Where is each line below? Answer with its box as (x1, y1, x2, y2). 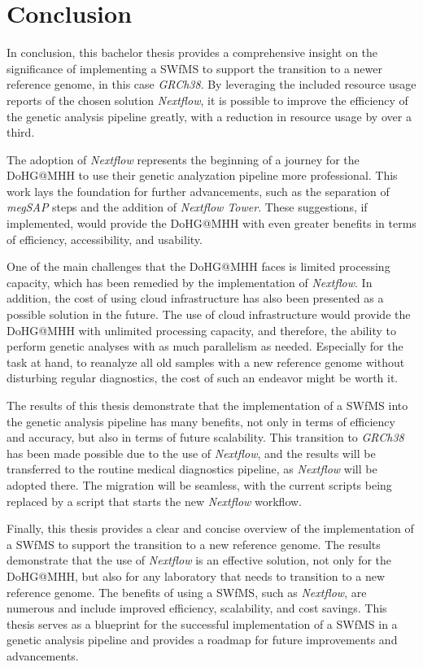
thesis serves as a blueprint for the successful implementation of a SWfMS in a (7, 615, 398, 632)
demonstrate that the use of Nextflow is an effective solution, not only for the (7, 551, 392, 569)
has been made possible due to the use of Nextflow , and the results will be (7, 444, 376, 461)
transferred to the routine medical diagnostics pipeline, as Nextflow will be (7, 460, 377, 477)
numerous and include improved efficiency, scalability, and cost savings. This (7, 599, 387, 617)
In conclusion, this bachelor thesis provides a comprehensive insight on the (7, 44, 378, 61)
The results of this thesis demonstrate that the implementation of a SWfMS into (7, 397, 408, 413)
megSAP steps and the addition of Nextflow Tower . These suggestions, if (7, 198, 368, 216)
